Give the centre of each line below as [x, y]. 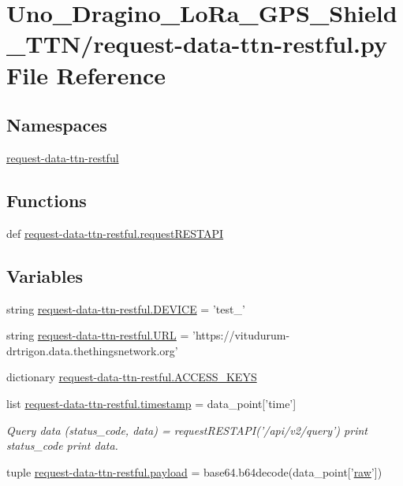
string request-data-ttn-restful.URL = [98, 335]
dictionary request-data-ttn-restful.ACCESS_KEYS [132, 377]
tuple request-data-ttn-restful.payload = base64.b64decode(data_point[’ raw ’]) [194, 471]
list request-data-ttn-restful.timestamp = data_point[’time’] [151, 403]
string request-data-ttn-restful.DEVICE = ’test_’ [126, 308]
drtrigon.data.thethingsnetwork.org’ [92, 350]
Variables [45, 275]
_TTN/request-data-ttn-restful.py [197, 44]
